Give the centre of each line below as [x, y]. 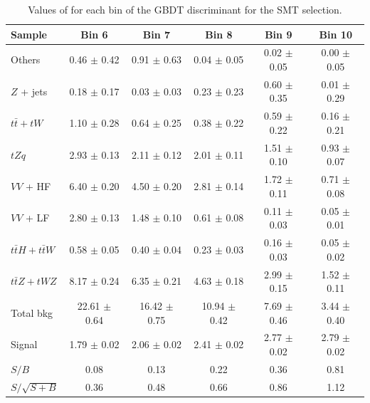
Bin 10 [335, 34]
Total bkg [32, 312]
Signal [24, 344]
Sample [29, 34]
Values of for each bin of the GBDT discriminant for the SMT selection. [185, 9]
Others [26, 59]
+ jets [34, 91]
